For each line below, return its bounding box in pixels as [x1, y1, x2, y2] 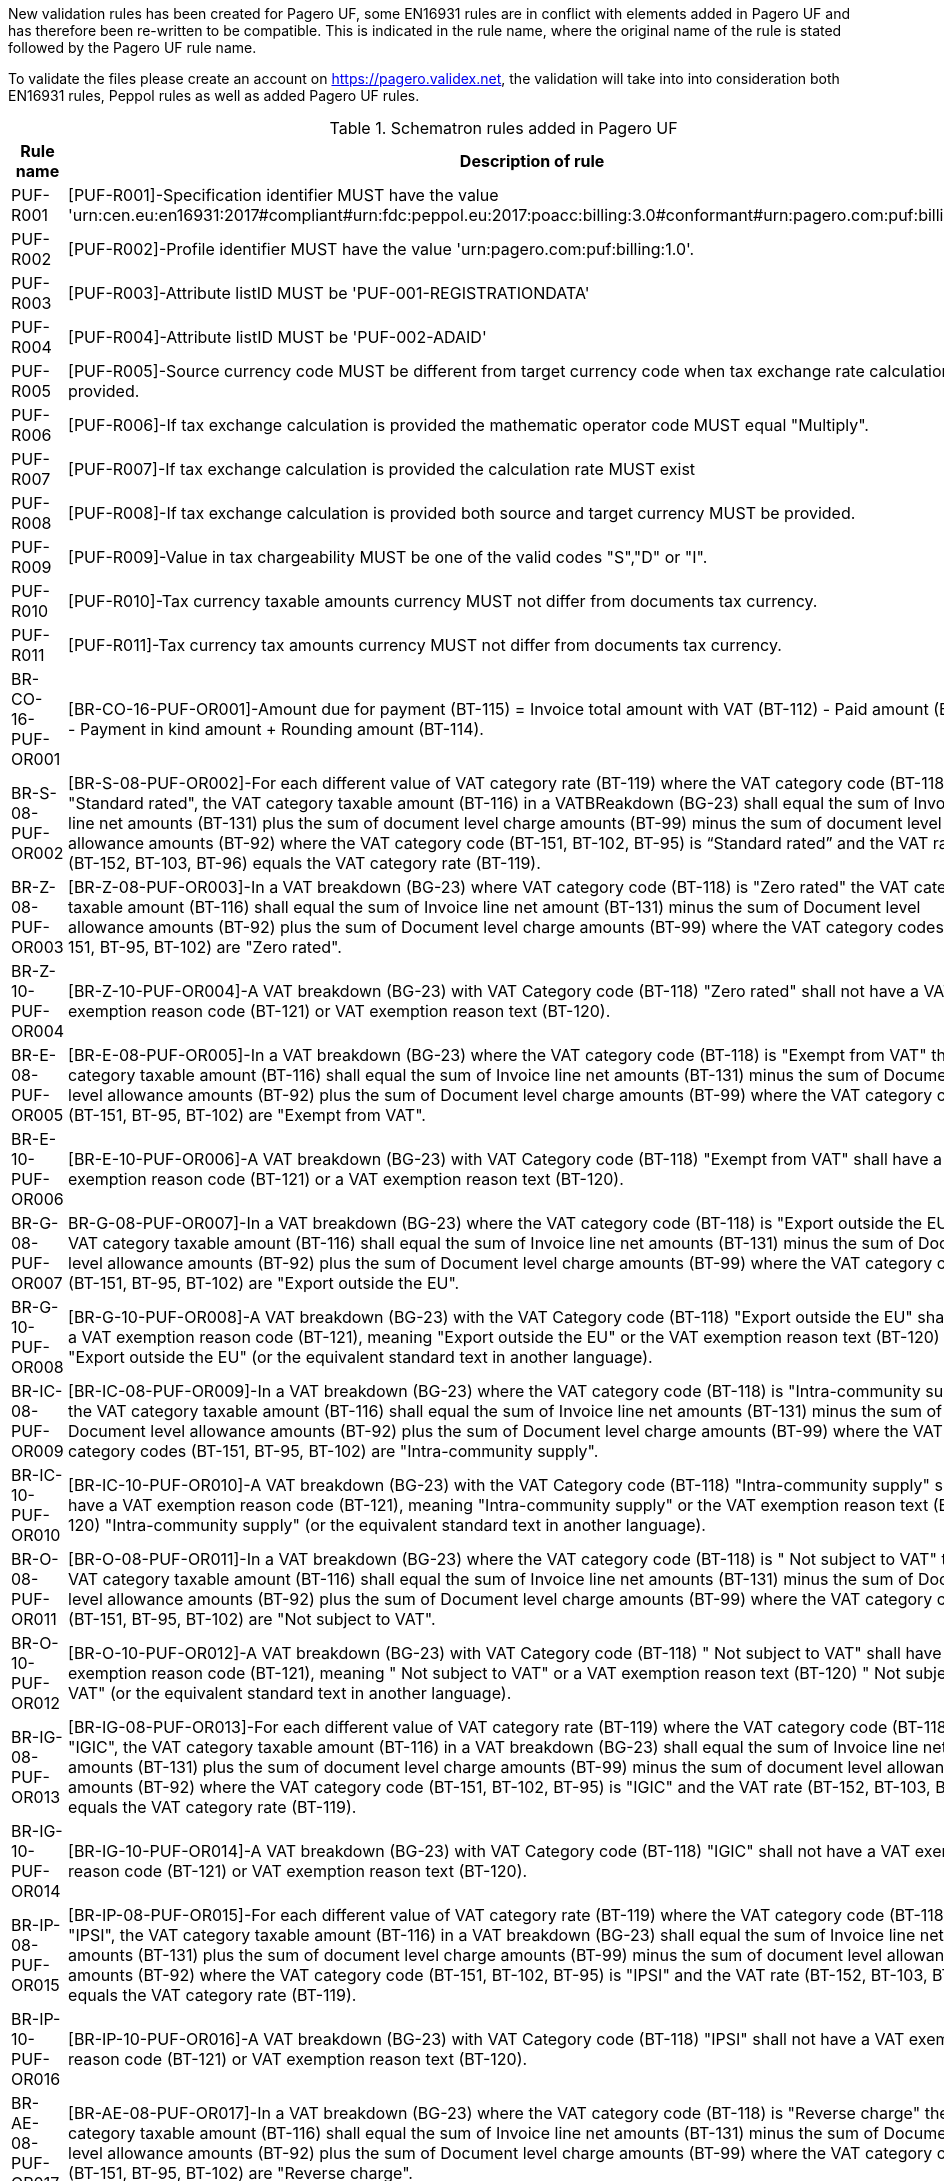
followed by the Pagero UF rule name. [8, 39, 257, 56]
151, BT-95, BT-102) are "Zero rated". [68, 937, 342, 957]
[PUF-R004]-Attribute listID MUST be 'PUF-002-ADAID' [68, 327, 487, 347]
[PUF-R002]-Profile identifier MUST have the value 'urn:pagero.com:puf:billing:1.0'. [68, 239, 695, 259]
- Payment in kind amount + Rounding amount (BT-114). [68, 719, 484, 739]
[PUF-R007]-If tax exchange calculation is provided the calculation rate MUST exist [68, 459, 696, 479]
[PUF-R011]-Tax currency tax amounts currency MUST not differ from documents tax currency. [68, 635, 782, 655]
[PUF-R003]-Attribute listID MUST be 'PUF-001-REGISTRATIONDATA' [68, 283, 590, 303]
